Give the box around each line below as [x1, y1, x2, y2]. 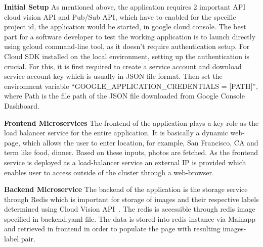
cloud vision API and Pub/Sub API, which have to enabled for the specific [4, 11, 236, 22]
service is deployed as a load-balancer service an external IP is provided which [4, 157, 246, 167]
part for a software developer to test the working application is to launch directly [4, 31, 256, 41]
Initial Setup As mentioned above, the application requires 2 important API [4, 2, 246, 12]
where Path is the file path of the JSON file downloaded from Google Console [4, 90, 245, 101]
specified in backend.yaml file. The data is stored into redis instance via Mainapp [4, 213, 256, 224]
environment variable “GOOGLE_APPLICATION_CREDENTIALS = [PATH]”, [4, 80, 258, 91]
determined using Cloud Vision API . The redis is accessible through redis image [4, 204, 255, 214]
